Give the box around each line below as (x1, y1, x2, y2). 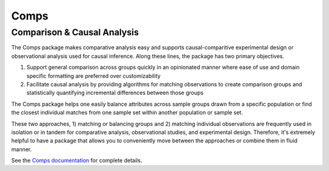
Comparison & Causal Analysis (11, 27, 140, 38)
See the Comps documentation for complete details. (11, 157, 143, 164)
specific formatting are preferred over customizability (26, 72, 161, 79)
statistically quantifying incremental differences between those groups (26, 89, 204, 97)
